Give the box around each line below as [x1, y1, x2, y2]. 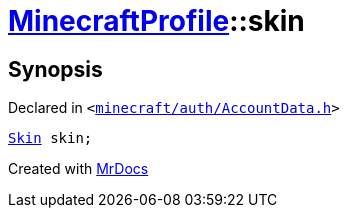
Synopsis [8, 56, 103, 82]
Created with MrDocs [8, 160, 149, 178]
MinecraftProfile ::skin [8, 4, 305, 38]
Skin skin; [8, 130, 93, 147]
